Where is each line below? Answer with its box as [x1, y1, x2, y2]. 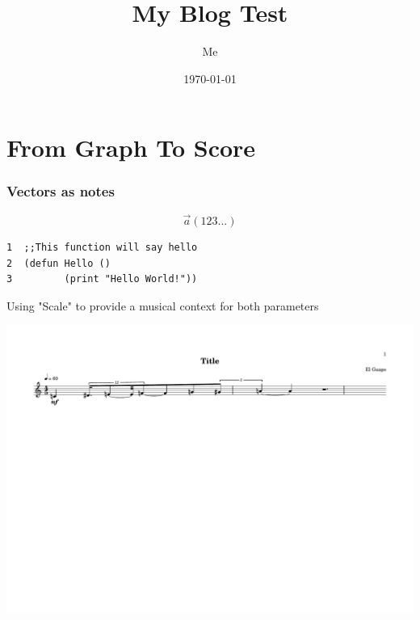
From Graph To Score [6, 131, 256, 164]
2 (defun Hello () [6, 257, 111, 269]
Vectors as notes [6, 181, 115, 201]
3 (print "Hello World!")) [6, 273, 198, 285]
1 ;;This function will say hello [6, 241, 198, 253]
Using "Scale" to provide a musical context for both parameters [6, 297, 319, 314]
